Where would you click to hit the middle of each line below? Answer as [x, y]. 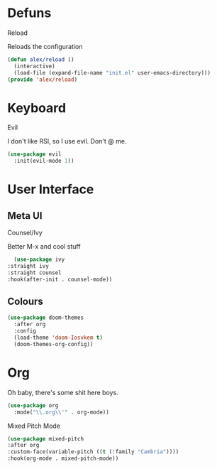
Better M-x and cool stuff [44, 247]
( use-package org [33, 405]
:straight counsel [34, 273]
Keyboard [37, 108]
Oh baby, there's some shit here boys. [63, 392]
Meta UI [25, 216]
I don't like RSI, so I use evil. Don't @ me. [67, 141]
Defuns [29, 13]
